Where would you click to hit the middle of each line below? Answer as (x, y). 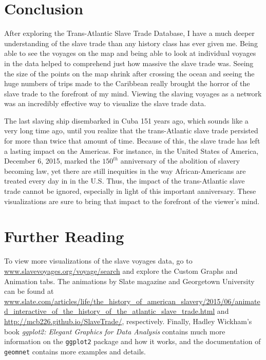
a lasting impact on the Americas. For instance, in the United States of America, (131, 151)
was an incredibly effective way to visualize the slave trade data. (105, 103)
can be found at (29, 291)
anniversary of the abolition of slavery (180, 161)
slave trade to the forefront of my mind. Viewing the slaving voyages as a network (133, 93)
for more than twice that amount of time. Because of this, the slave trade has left (132, 141)
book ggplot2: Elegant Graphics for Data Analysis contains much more (115, 331)
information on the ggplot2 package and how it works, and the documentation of (132, 341)
